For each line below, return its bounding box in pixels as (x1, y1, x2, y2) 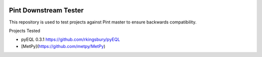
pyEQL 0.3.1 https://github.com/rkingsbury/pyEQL (21, 36, 120, 43)
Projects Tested (9, 28, 41, 34)
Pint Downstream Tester (9, 6, 84, 14)
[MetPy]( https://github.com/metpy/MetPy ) (21, 43, 106, 49)
